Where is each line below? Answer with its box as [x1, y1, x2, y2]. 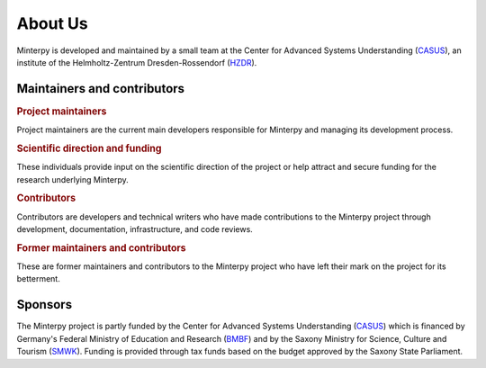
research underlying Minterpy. [16, 174, 130, 184]
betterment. [16, 274, 60, 284]
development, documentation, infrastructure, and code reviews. [16, 223, 254, 234]
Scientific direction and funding [16, 142, 162, 155]
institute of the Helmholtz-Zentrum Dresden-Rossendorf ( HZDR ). [16, 57, 257, 67]
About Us [16, 13, 89, 33]
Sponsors [16, 297, 72, 312]
